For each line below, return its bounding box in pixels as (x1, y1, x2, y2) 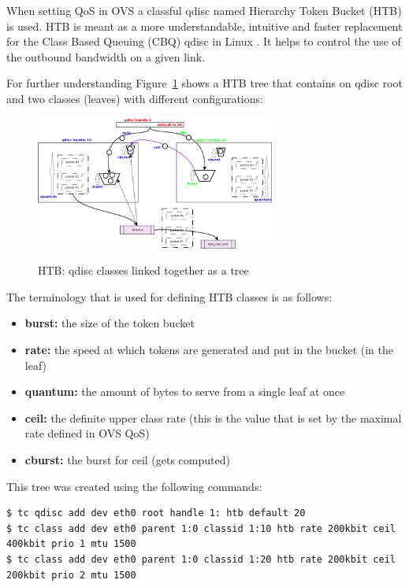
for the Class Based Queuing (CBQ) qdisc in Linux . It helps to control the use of (6, 33, 401, 50)
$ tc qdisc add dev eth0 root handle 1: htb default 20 (6, 508, 306, 519)
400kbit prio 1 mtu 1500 (6, 538, 136, 550)
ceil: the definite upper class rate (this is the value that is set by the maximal (24, 409, 402, 426)
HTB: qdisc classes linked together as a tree (38, 262, 249, 279)
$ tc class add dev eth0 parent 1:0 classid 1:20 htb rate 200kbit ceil (6, 553, 396, 565)
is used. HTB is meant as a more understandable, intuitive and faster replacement (6, 17, 403, 34)
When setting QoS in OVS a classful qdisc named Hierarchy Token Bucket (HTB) (6, 2, 402, 18)
